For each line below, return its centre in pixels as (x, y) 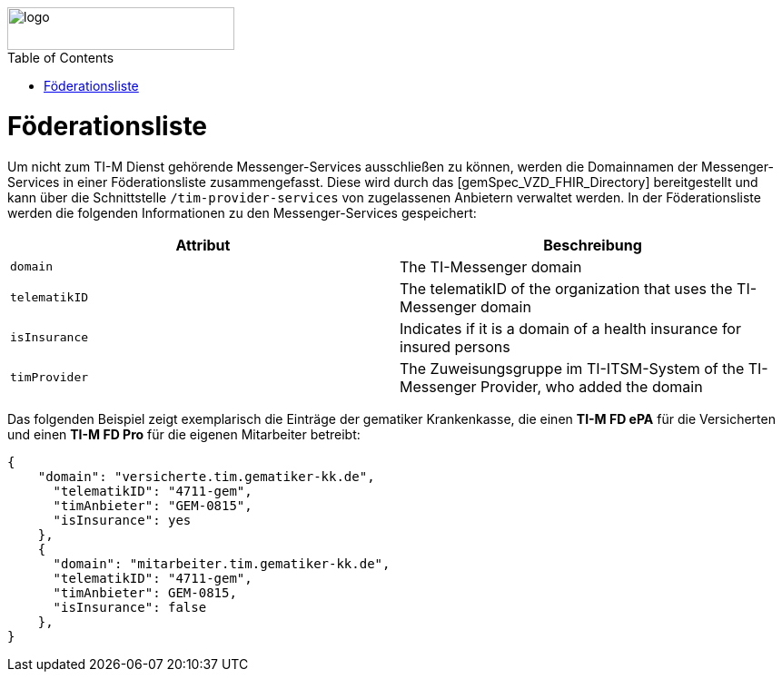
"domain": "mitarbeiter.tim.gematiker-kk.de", (222, 563)
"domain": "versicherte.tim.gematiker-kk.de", (206, 476)
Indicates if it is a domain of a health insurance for (570, 328)
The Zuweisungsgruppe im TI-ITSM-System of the (572, 368)
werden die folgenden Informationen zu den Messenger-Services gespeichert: (242, 212)
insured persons (455, 346)
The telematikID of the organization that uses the (566, 288)
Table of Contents (61, 58)
